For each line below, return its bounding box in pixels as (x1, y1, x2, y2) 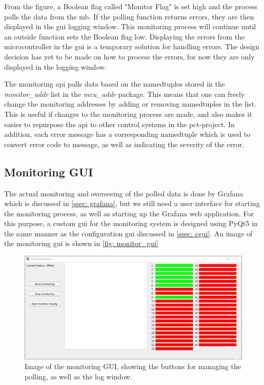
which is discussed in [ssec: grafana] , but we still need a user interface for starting (4, 198, 260, 209)
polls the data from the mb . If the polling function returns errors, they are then (4, 11, 254, 22)
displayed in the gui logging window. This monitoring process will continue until (4, 21, 256, 32)
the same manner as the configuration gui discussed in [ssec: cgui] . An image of (4, 228, 253, 238)
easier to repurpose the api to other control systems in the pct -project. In (4, 118, 235, 129)
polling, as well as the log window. (25, 371, 132, 381)
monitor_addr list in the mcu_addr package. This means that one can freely (4, 88, 245, 99)
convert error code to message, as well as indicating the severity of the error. (4, 138, 245, 149)
